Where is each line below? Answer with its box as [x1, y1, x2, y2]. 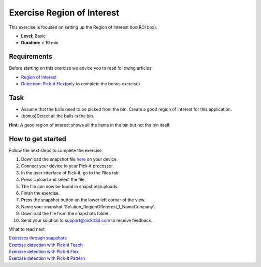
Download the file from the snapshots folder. [21, 211, 110, 217]
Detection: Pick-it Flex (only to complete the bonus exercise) [21, 81, 140, 87]
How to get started [9, 135, 66, 143]
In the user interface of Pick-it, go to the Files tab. [21, 170, 120, 175]
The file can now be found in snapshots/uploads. [21, 183, 118, 189]
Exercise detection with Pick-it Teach [9, 242, 83, 248]
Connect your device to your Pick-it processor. [21, 163, 114, 169]
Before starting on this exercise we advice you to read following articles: [9, 65, 153, 71]
